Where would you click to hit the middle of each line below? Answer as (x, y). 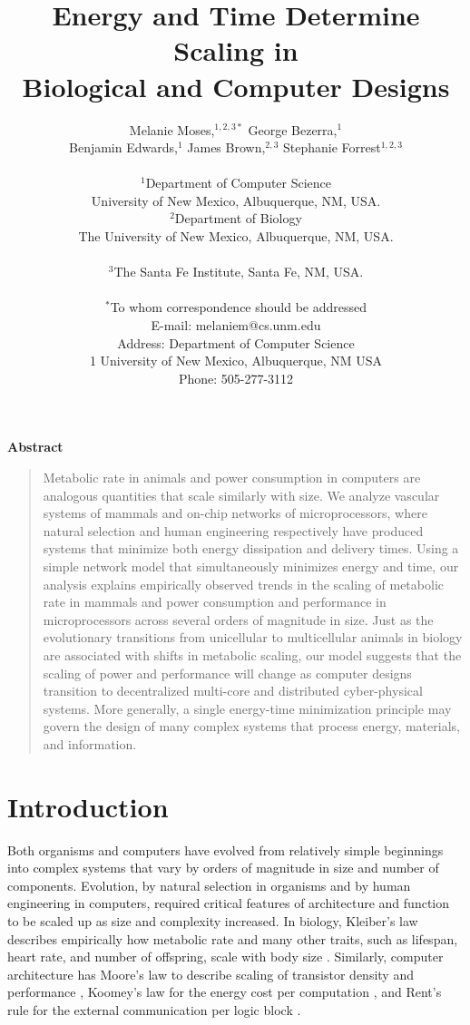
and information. (90, 743)
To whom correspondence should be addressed (239, 307)
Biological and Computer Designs (236, 86)
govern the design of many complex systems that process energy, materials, (251, 726)
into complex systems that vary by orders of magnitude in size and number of (223, 868)
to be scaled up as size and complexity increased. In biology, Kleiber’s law (213, 921)
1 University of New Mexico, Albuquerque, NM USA (236, 361)
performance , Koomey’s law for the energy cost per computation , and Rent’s (225, 992)
